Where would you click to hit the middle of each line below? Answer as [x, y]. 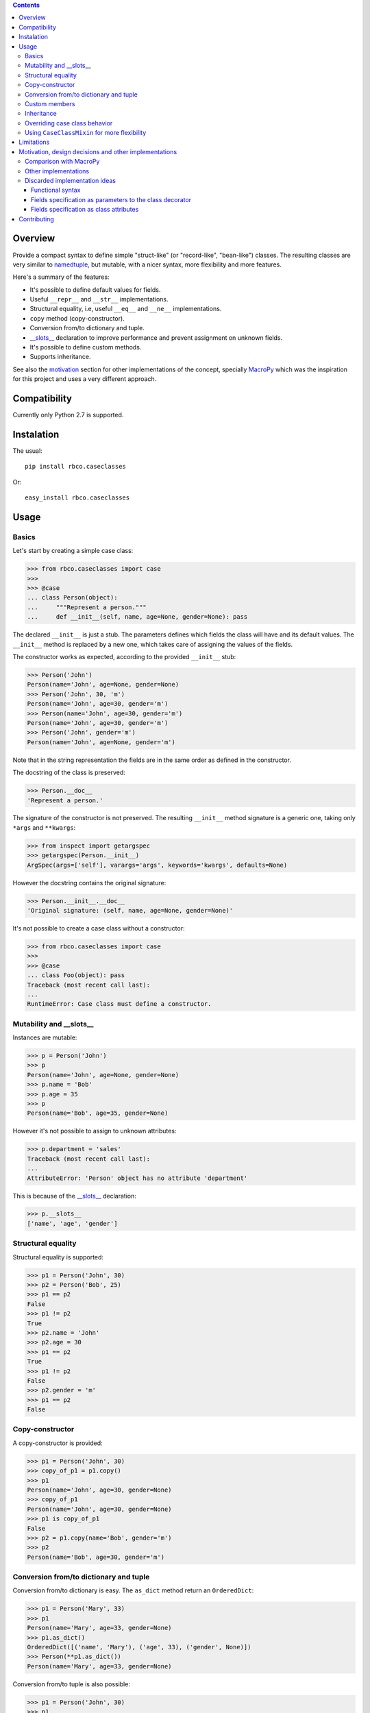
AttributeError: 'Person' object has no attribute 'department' [137, 1178]
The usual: [27, 451]
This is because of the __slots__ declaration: [75, 1196]
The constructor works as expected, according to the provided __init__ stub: [124, 657]
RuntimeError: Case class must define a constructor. [119, 1004]
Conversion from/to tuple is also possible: [71, 1684]
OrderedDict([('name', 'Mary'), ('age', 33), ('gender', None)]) [139, 1647]
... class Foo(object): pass [76, 975]
